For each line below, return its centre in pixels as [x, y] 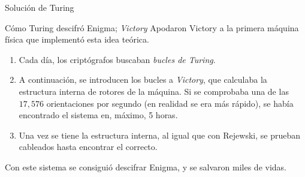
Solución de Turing [40, 7]
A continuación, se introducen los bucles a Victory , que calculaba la [143, 79]
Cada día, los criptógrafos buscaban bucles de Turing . [117, 59]
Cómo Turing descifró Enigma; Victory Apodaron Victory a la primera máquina [152, 27]
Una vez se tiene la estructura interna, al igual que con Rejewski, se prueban [160, 135]
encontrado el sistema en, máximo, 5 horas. [98, 115]
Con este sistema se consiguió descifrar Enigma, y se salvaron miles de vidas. [146, 166]
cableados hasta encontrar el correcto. [88, 147]
